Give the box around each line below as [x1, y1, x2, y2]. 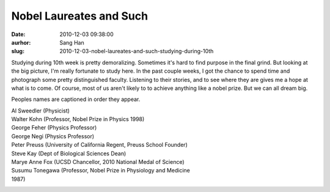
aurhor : [11, 39, 31, 46]
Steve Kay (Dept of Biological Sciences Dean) [11, 150, 127, 157]
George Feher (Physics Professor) [11, 124, 97, 131]
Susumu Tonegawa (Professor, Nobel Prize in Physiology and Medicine [11, 167, 191, 174]
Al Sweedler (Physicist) [11, 107, 70, 114]
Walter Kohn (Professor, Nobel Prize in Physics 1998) [11, 116, 145, 123]
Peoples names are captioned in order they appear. [11, 95, 141, 103]
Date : [11, 31, 26, 38]
